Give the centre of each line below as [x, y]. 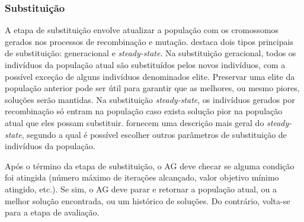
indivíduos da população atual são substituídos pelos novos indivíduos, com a [145, 65]
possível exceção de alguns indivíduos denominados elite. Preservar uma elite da [150, 76]
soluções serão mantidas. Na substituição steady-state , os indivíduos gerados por [150, 99]
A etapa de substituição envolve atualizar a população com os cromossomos [142, 30]
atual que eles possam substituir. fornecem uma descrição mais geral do [135, 122]
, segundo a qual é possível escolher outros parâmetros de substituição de [154, 134]
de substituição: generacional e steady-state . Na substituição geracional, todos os [151, 53]
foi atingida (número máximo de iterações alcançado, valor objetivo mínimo [142, 177]
